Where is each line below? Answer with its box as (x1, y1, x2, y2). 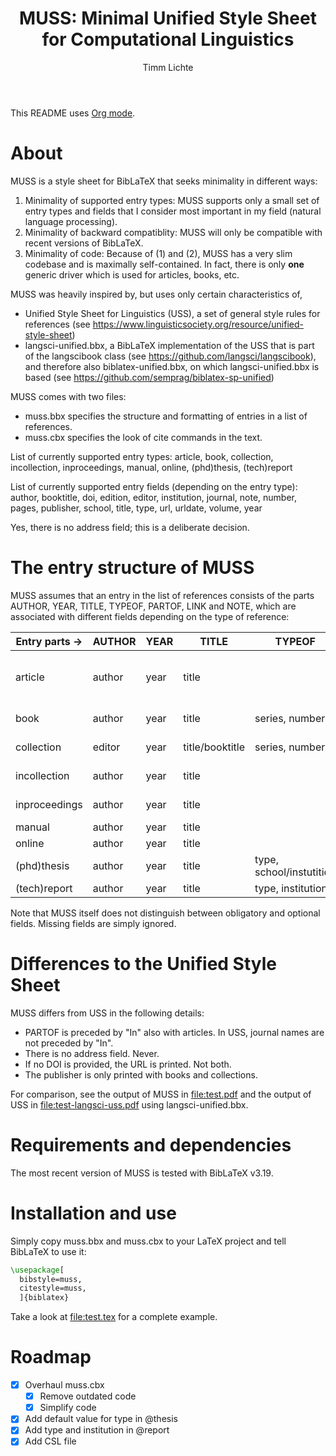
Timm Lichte (142, 61, 194, 73)
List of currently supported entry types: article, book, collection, (10, 450, 274, 462)
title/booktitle (183, 740, 245, 754)
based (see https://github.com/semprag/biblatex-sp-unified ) (24, 371, 275, 383)
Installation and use (10, 1202, 177, 1224)
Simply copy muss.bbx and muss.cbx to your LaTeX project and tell (10, 1235, 287, 1247)
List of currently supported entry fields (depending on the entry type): (10, 480, 298, 492)
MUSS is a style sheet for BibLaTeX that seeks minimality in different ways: (10, 175, 318, 187)
